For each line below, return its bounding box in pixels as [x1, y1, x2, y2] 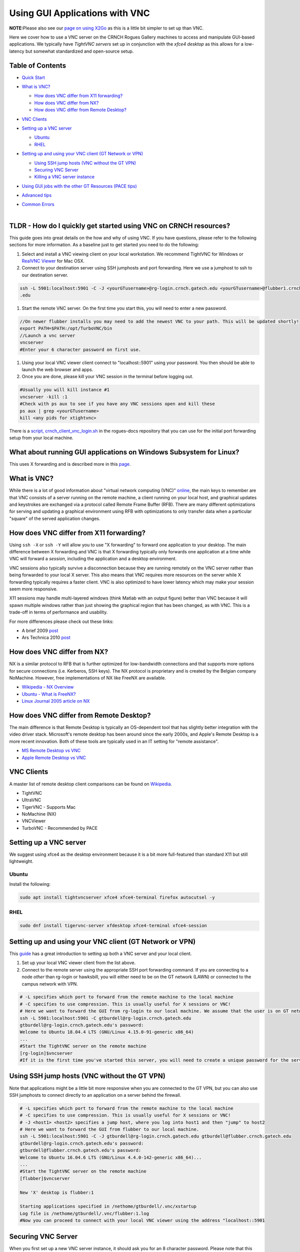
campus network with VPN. [21, 981, 78, 987]
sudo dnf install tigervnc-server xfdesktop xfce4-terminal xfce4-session [19, 923, 207, 928]
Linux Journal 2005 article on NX [21, 698, 90, 704]
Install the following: [9, 881, 51, 887]
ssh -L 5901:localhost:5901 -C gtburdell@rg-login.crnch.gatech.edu [19, 1015, 191, 1021]
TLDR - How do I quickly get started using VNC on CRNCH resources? [9, 221, 230, 230]
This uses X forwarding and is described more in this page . [9, 461, 131, 467]
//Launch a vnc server [19, 333, 75, 338]
